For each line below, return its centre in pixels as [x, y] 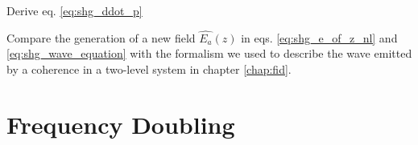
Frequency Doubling [121, 124]
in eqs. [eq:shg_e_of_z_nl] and [319, 37]
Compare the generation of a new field [101, 37]
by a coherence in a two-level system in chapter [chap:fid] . [149, 69]
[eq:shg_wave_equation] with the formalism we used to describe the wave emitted [209, 53]
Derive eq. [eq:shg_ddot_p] [74, 10]
